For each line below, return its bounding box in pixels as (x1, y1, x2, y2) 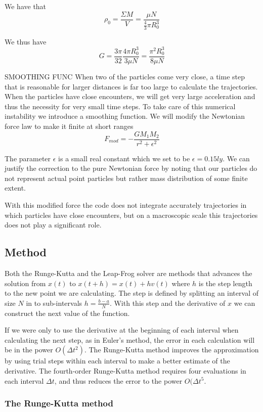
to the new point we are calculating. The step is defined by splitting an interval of (5, 288, 258, 298)
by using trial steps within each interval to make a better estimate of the (5, 355, 230, 366)
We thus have (5, 36, 47, 47)
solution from (5, 278, 46, 288)
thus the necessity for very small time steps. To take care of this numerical (5, 101, 236, 111)
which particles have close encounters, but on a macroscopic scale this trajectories (5, 209, 258, 220)
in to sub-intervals (26, 297, 82, 308)
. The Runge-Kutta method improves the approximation (84, 344, 259, 355)
